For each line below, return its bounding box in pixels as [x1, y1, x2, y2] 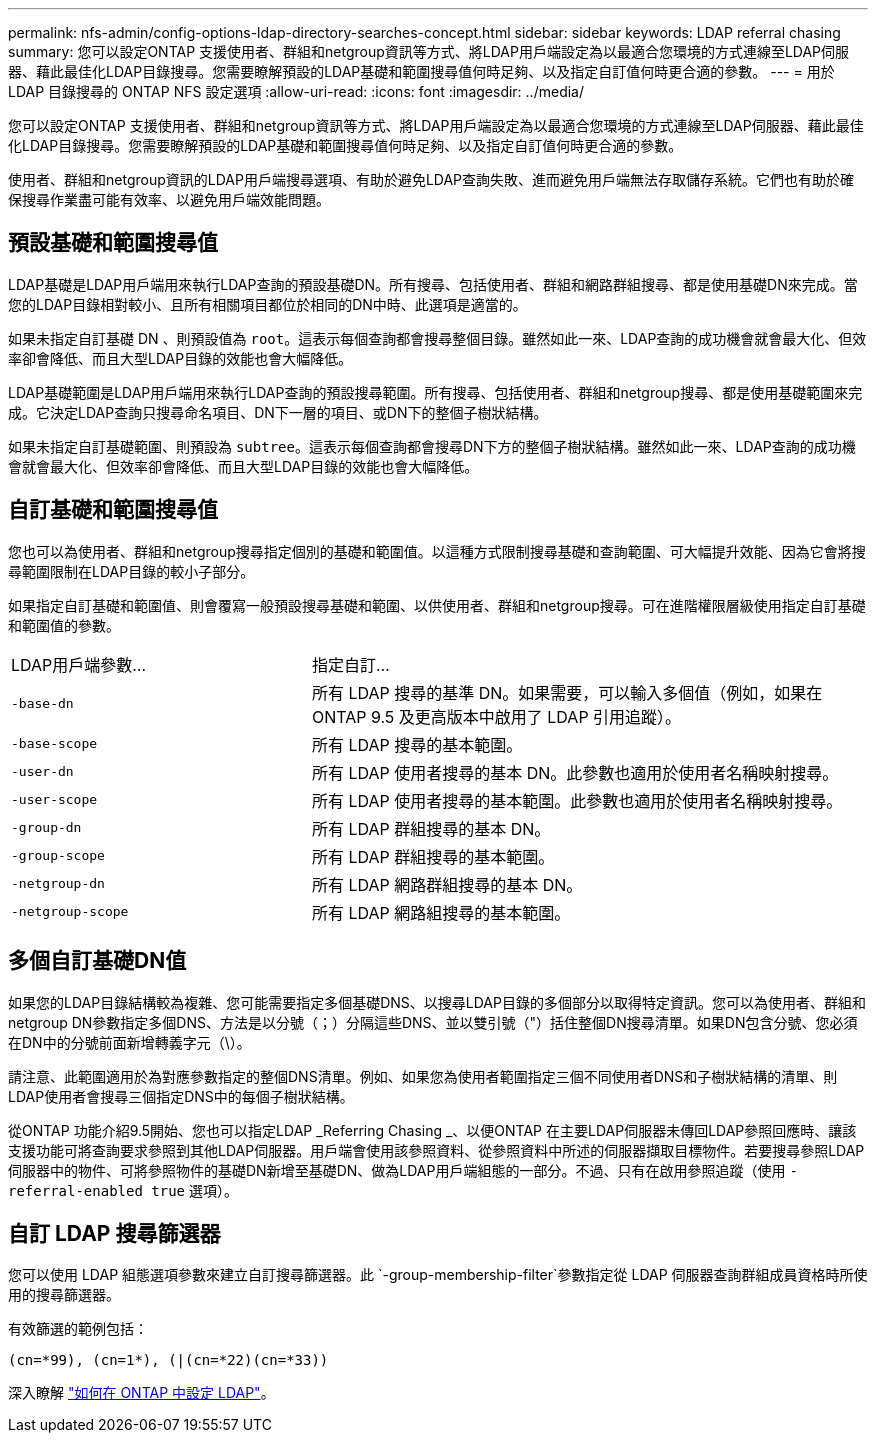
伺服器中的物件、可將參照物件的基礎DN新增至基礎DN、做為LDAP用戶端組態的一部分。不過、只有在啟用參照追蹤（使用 [8, 1161, 786, 1179]
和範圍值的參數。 [8, 616, 120, 634]
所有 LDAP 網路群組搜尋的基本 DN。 [311, 874, 583, 895]
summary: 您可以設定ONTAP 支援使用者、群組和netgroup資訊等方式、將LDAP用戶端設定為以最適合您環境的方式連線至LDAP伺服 [8, 43, 850, 60]
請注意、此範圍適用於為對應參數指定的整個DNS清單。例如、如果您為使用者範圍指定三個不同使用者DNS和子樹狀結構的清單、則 [8, 1067, 838, 1085]
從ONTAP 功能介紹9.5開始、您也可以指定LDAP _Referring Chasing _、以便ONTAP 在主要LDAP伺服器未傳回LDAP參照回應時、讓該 [8, 1121, 857, 1139]
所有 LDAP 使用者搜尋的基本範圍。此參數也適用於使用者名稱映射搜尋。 [311, 790, 843, 811]
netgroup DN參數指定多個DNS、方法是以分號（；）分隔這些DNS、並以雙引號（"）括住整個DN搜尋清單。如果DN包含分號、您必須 [8, 1013, 858, 1031]
